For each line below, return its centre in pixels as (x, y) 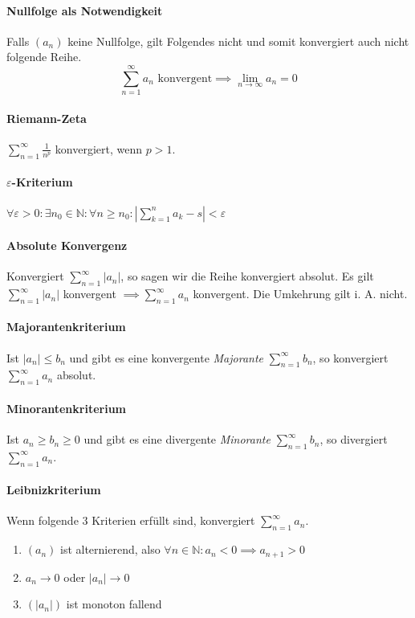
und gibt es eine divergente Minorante (177, 439)
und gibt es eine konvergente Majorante (167, 357)
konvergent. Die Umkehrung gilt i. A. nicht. (300, 294)
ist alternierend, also (110, 549)
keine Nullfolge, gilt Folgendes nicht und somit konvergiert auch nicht (238, 41)
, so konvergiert (350, 357)
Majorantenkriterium (66, 327)
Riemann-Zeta (47, 118)
